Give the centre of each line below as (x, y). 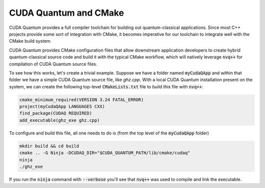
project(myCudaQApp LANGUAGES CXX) (62, 107)
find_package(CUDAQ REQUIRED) (56, 113)
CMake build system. (30, 41)
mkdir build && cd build (49, 146)
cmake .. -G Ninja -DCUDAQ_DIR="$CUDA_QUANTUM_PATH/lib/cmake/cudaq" (105, 153)
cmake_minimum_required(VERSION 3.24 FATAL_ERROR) (82, 100)
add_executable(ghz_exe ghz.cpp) (60, 120)
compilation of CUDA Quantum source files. (53, 64)
